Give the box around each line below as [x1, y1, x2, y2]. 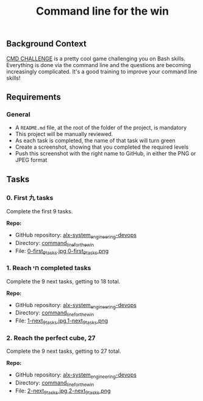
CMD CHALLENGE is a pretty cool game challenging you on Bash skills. [6, 55, 186, 62]
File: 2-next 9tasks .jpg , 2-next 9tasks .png [15, 387, 111, 396]
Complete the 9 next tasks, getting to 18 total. [6, 277, 121, 285]
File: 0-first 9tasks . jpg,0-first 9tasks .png [15, 247, 109, 256]
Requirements [6, 92, 61, 102]
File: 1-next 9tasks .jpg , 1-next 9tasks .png [15, 317, 109, 326]
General [6, 110, 30, 118]
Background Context [6, 38, 87, 49]
